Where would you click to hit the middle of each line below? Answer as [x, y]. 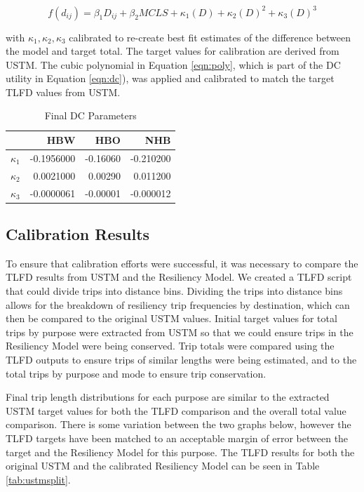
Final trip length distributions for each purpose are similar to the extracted [168, 397]
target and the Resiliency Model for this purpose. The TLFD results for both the [180, 452]
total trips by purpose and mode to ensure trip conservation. [136, 373]
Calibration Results [78, 234]
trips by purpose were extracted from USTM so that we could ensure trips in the [180, 332]
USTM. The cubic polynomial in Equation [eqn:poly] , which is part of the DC [173, 64]
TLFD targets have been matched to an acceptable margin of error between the [177, 438]
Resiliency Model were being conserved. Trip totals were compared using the [170, 346]
